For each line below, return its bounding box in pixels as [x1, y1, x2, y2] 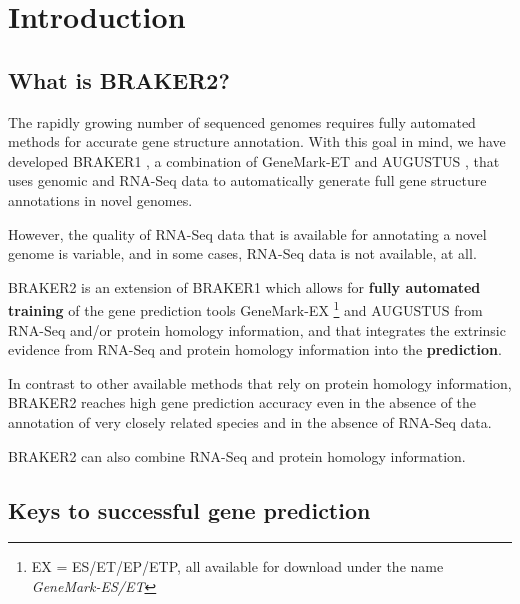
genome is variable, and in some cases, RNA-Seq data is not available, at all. [8, 243, 477, 264]
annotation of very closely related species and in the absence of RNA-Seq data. [8, 411, 492, 432]
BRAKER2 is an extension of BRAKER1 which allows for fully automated [8, 276, 481, 297]
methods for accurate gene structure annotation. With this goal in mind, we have [8, 131, 506, 152]
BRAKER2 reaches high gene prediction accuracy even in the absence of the [8, 392, 477, 413]
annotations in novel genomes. [8, 189, 193, 210]
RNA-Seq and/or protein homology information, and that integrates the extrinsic [8, 319, 506, 340]
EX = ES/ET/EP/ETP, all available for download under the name [31, 556, 444, 577]
